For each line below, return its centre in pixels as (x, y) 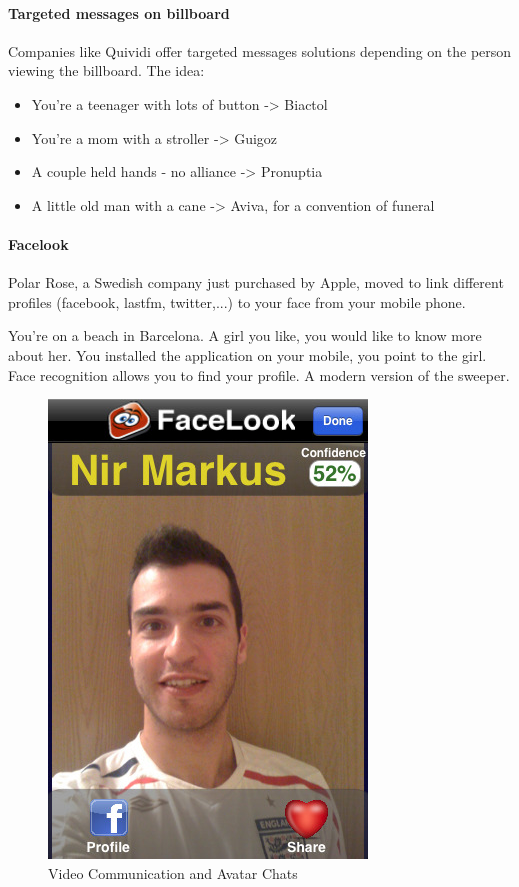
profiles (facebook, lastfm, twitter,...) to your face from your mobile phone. (237, 301)
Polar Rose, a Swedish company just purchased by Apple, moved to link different (256, 282)
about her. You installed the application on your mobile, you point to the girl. (247, 354)
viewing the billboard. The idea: (106, 70)
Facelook (38, 243)
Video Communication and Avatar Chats (173, 872)
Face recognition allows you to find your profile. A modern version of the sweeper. (259, 374)
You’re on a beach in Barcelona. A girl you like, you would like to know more (245, 335)
